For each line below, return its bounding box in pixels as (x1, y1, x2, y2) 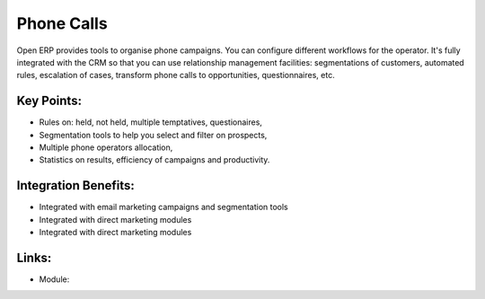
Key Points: (16, 93, 83, 109)
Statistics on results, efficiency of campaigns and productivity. (39, 154, 270, 165)
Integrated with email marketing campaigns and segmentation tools (39, 202, 289, 213)
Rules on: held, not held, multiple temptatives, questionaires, (39, 117, 262, 128)
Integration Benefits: (16, 178, 135, 193)
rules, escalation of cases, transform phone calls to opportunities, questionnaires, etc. (16, 70, 336, 81)
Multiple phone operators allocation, (39, 142, 173, 153)
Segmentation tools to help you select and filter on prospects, (39, 129, 268, 140)
